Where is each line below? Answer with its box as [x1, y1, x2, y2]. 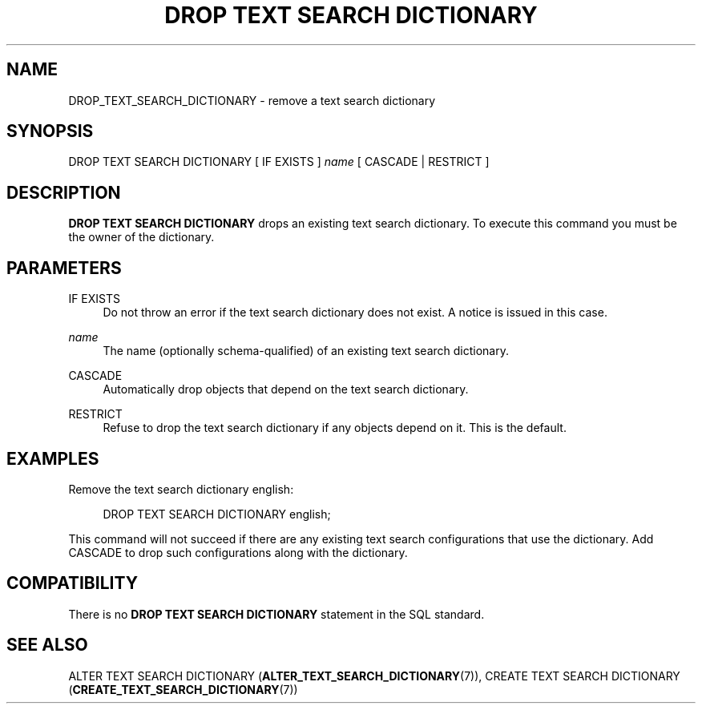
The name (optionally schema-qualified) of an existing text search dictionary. [103, 344, 509, 358]
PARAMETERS [6, 257, 122, 278]
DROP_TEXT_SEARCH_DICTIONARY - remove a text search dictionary [68, 93, 436, 107]
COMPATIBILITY [6, 573, 138, 594]
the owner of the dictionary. [68, 230, 215, 244]
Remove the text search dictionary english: [68, 482, 294, 496]
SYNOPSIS [6, 121, 94, 142]
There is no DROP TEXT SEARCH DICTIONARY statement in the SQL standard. [68, 607, 485, 621]
